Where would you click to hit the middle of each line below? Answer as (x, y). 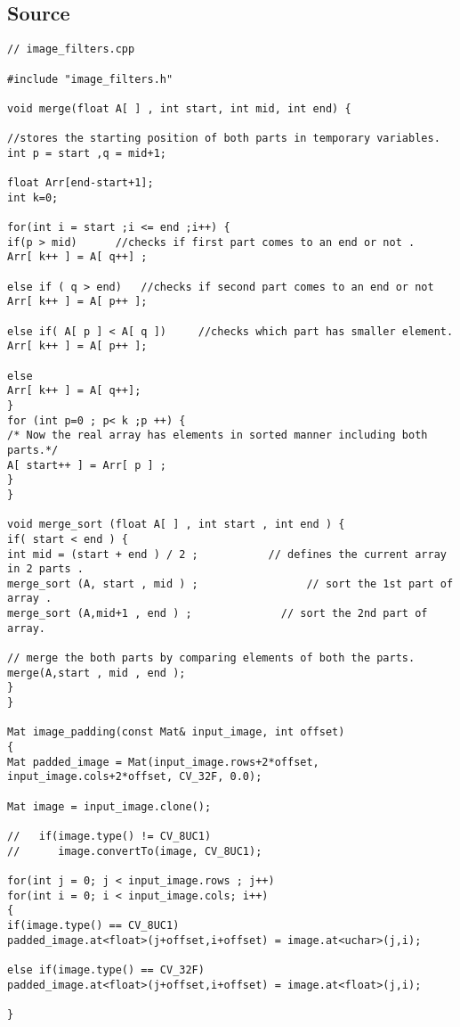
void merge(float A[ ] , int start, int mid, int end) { (179, 108)
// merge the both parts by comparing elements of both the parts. (211, 658)
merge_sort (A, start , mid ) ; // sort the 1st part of (230, 583)
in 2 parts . (45, 569)
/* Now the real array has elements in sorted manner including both (218, 435)
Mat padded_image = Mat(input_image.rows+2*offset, (163, 762)
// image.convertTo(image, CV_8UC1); (135, 851)
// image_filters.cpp (71, 49)
